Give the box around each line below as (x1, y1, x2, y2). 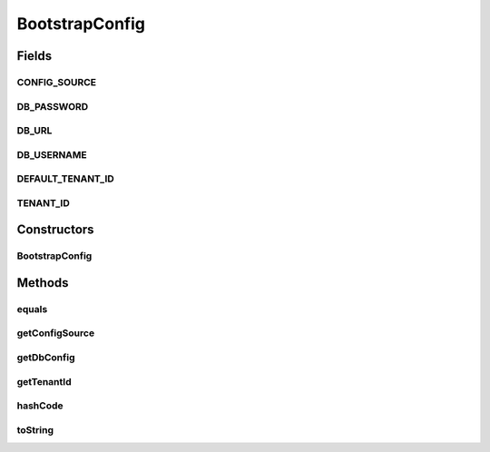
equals (16, 302, 48, 315)
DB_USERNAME (16, 148, 88, 161)
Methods (16, 275, 69, 290)
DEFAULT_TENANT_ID (16, 172, 115, 185)
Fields (16, 48, 53, 64)
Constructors (16, 222, 94, 238)
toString (16, 423, 54, 436)
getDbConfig (16, 351, 75, 364)
